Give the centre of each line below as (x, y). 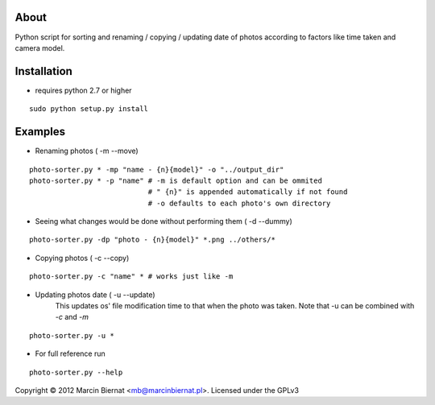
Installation (43, 71)
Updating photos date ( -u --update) (95, 295)
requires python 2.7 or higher (83, 90)
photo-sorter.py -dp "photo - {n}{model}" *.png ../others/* (152, 240)
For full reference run (70, 353)
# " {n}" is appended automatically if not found (248, 192)
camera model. (40, 48)
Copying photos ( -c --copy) (82, 258)
